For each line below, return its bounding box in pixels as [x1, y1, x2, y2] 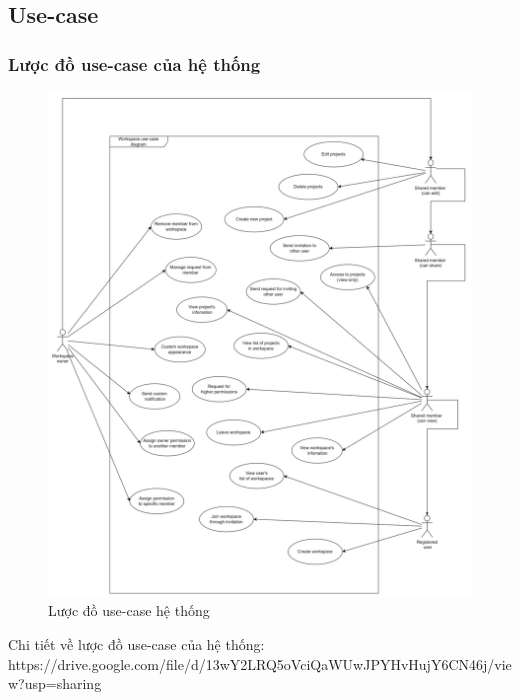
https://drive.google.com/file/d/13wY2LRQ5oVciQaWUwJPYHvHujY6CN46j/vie [8, 653, 512, 674]
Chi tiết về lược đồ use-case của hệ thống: [8, 634, 265, 655]
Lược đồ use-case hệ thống [48, 600, 210, 621]
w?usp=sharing [8, 673, 102, 694]
